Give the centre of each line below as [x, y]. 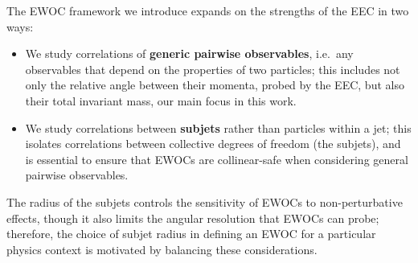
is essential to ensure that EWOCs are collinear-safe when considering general [217, 159]
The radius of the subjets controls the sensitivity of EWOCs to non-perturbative [205, 201]
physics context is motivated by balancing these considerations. [162, 249]
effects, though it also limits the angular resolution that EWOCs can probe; [193, 218]
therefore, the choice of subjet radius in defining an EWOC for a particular [191, 234]
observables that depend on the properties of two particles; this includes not [213, 69]
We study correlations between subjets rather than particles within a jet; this [218, 127]
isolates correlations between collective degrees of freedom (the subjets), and [213, 144]
